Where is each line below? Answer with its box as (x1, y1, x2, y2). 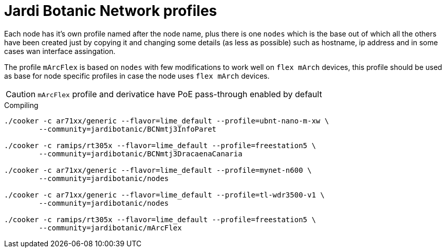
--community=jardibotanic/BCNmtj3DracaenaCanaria (39, 149, 243, 158)
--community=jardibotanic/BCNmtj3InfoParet (39, 124, 217, 133)
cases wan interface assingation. (4, 46, 116, 56)
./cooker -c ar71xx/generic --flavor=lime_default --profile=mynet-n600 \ (4, 166, 312, 174)
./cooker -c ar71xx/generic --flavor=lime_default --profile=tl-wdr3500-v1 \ (4, 190, 325, 199)
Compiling (4, 100, 39, 110)
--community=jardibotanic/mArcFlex (39, 223, 182, 232)
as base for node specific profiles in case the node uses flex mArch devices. (4, 71, 270, 80)
